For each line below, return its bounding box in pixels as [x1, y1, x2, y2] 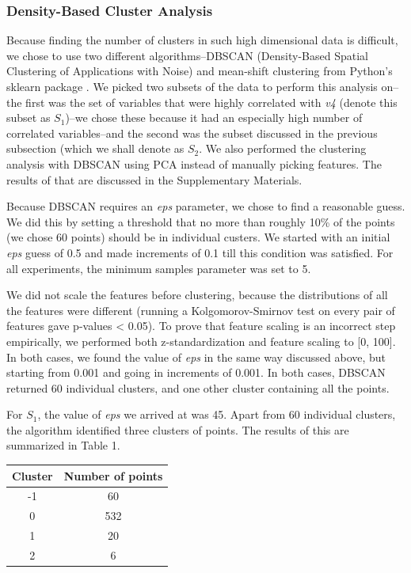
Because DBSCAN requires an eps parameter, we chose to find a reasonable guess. [6, 198, 405, 214]
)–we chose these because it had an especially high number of [65, 109, 363, 126]
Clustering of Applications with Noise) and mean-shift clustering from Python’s [6, 63, 393, 79]
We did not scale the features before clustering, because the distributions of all [6, 286, 388, 303]
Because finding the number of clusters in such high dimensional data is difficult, [6, 32, 398, 48]
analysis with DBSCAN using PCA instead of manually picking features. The [6, 155, 382, 172]
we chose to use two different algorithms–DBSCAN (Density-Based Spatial [6, 47, 368, 63]
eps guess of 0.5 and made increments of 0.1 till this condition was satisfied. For [6, 244, 394, 260]
